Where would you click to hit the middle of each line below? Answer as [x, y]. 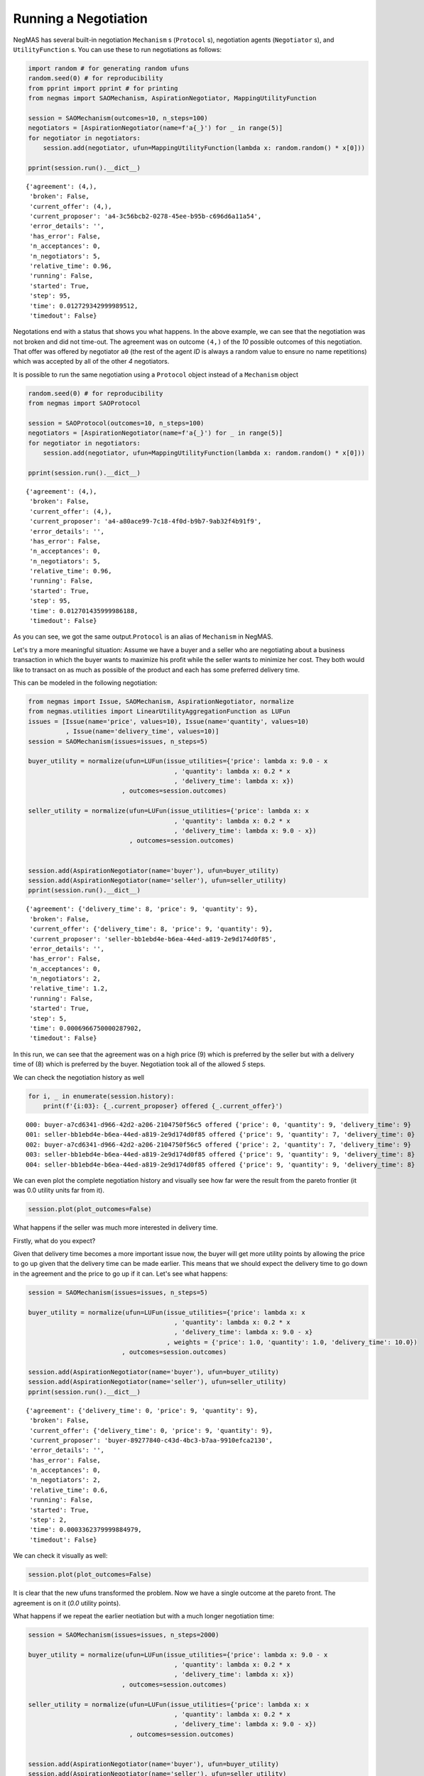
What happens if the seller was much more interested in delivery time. [115, 1228]
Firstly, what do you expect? [54, 1240]
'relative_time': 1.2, [69, 989]
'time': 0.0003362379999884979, [86, 1530]
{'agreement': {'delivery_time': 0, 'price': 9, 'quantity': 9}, [142, 1410]
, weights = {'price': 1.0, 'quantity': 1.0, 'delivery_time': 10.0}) [292, 1342]
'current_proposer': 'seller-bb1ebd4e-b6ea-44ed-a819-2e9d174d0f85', [153, 939]
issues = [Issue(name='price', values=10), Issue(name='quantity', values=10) [168, 721]
